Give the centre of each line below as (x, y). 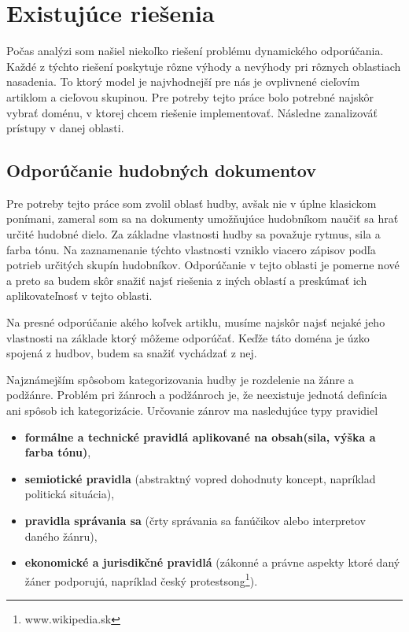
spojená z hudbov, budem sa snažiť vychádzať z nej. (132, 353)
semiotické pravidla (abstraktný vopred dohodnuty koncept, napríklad (200, 478)
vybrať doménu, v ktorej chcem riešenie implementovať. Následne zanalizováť (192, 112)
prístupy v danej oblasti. (65, 128)
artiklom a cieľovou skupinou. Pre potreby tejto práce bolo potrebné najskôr (190, 96)
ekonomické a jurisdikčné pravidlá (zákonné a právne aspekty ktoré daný (212, 562)
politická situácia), (70, 494)
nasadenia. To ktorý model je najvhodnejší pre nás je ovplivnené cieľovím (183, 81)
